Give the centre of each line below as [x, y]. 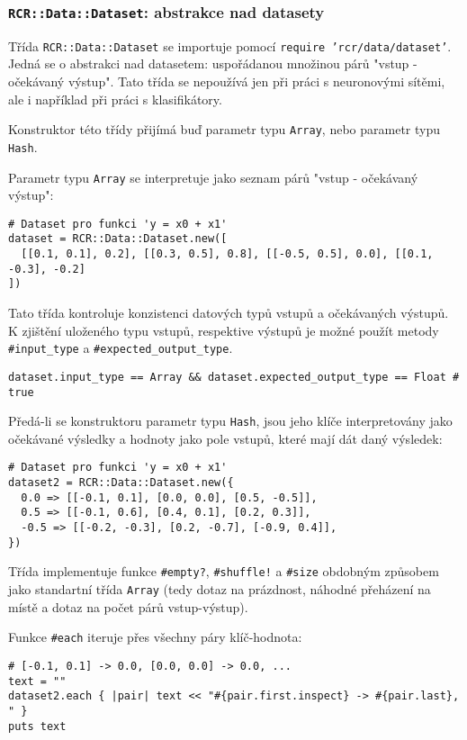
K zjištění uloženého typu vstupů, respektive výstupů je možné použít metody [224, 330]
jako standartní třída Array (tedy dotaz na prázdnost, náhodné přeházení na [220, 589]
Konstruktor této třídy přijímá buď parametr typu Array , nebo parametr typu [224, 129]
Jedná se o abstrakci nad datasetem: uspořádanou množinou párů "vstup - [213, 63]
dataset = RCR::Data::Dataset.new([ [118, 239]
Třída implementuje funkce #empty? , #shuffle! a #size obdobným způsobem [224, 571]
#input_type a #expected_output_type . [121, 348]
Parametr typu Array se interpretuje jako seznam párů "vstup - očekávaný [213, 177]
